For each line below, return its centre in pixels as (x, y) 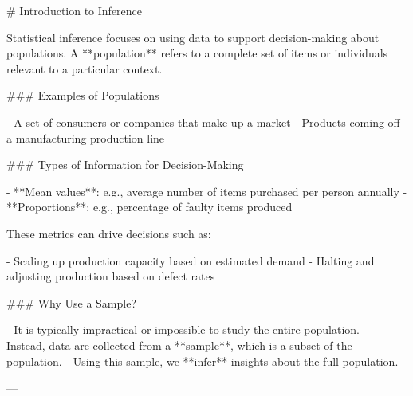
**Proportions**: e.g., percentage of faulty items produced (149, 207)
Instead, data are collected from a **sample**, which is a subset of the (179, 345)
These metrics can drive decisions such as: (109, 233)
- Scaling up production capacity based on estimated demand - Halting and (191, 260)
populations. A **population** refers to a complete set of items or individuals (197, 53)
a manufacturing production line (86, 137)
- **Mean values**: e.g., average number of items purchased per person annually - (207, 191)
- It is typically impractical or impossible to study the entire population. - (187, 329)
